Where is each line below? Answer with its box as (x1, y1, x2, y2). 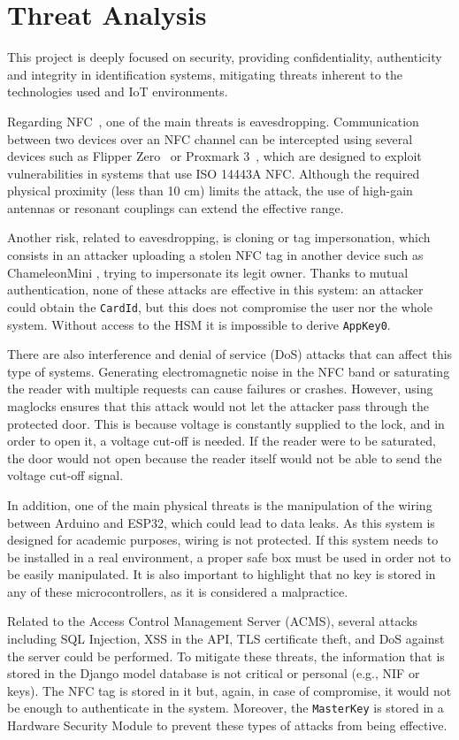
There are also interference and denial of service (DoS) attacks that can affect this (7, 345, 453, 363)
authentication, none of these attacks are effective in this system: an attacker (7, 280, 424, 299)
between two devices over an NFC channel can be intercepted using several (7, 129, 413, 148)
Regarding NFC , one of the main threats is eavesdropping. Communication (7, 111, 419, 130)
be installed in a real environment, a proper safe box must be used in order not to (7, 547, 451, 566)
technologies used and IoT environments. (7, 82, 228, 101)
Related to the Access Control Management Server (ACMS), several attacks (7, 612, 418, 630)
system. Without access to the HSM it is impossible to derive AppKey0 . (7, 315, 391, 333)
